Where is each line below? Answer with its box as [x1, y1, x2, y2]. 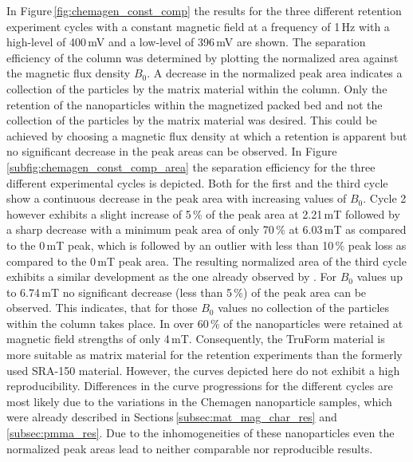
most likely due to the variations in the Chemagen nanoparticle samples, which [6, 393, 392, 409]
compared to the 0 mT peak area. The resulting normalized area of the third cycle [6, 252, 407, 269]
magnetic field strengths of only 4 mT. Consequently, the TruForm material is [6, 330, 385, 347]
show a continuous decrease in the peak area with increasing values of [6, 190, 347, 207]
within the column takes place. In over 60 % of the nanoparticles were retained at [6, 314, 403, 331]
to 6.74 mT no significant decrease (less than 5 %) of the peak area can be [6, 283, 367, 300]
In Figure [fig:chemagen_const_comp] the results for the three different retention [6, 2, 402, 18]
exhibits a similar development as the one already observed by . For [6, 268, 337, 285]
